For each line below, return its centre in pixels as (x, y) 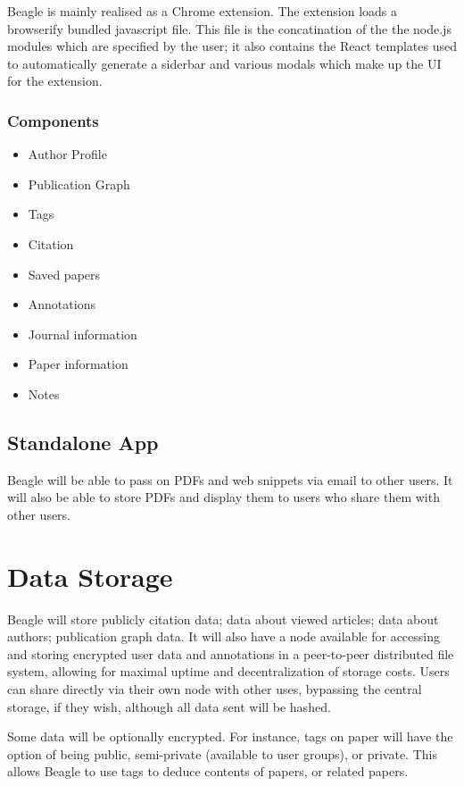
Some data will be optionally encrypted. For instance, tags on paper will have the (230, 736)
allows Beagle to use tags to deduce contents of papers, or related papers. (208, 771)
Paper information (78, 364)
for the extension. (55, 81)
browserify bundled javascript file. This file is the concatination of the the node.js (229, 28)
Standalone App (83, 442)
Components (53, 120)
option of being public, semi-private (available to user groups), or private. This (222, 753)
